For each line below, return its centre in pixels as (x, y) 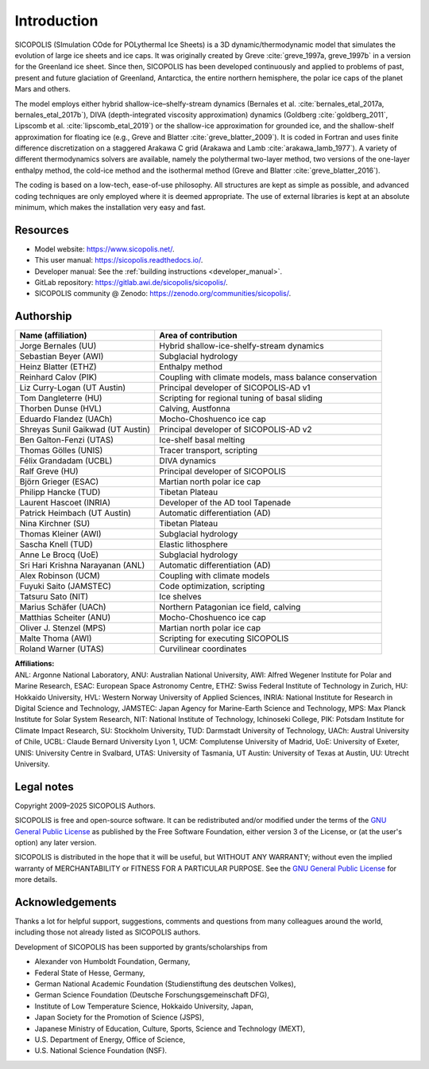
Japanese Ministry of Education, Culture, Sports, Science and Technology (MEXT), (170, 1028)
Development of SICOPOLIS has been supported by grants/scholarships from (141, 946)
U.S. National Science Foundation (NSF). (100, 1051)
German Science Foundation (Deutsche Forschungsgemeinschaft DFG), (152, 995)
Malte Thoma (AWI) (56, 638)
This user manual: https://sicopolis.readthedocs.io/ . (119, 260)
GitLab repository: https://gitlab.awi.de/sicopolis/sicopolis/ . (131, 283)
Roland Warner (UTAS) (62, 649)
